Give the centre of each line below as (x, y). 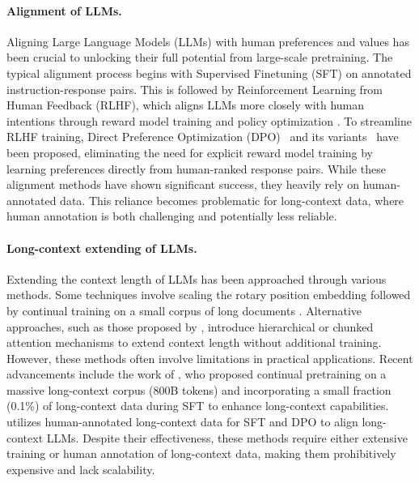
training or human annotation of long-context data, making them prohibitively (201, 453)
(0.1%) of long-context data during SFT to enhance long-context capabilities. (198, 406)
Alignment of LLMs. (64, 10)
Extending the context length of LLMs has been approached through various (197, 278)
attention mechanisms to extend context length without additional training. (194, 342)
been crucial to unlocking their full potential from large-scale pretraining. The (200, 57)
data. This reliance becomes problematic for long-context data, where (232, 200)
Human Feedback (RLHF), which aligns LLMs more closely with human (186, 105)
